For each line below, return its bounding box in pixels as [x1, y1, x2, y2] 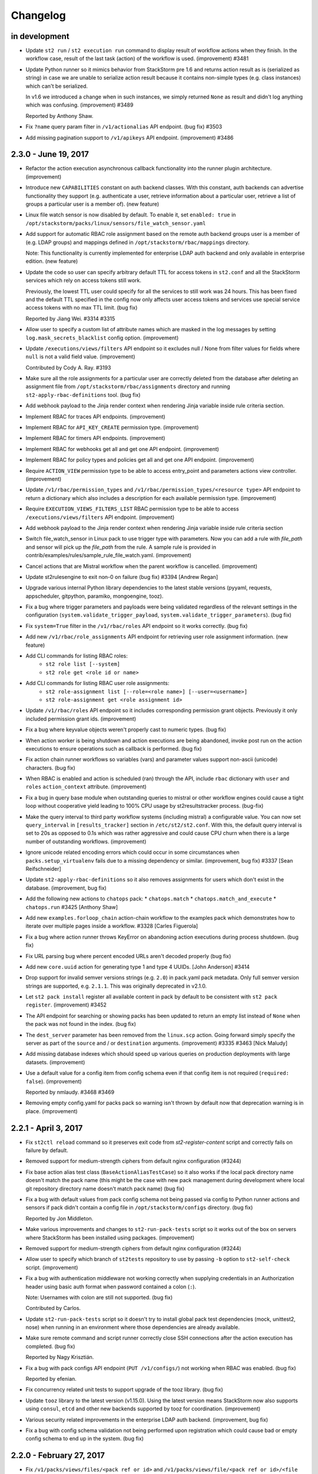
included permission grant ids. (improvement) [25, 715, 137, 722]
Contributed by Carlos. [25, 1305, 81, 1312]
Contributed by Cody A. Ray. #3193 [25, 364, 111, 371]
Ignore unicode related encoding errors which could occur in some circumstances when [25, 849, 240, 856]
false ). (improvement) [25, 1078, 82, 1085]
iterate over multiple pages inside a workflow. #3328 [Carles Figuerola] [25, 923, 198, 930]
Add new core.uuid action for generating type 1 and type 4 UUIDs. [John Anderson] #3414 [25, 963, 250, 970]
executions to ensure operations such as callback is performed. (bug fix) [25, 745, 203, 752]
